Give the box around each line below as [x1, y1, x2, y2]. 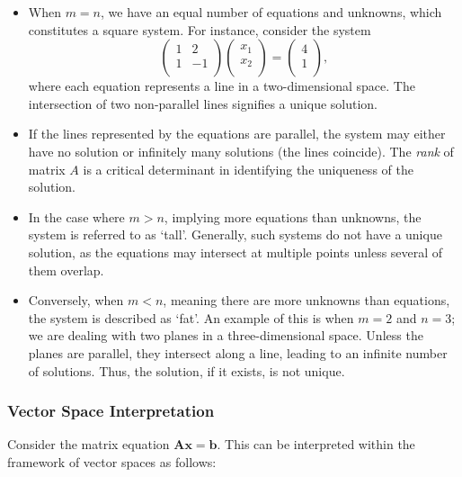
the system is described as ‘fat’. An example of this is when [28, 308, 354, 327]
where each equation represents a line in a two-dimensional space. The [28, 76, 415, 95]
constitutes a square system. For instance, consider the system [28, 20, 371, 39]
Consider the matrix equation [7, 435, 170, 454]
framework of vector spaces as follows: [7, 452, 217, 471]
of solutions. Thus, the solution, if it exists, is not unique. [28, 361, 345, 380]
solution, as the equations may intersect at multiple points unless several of [28, 242, 443, 261]
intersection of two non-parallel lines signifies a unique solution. [28, 94, 378, 112]
